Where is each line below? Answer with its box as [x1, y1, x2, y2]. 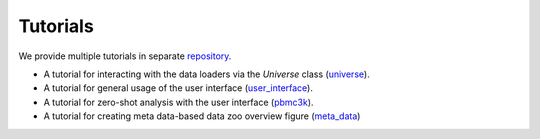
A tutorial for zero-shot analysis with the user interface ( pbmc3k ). [43, 96, 314, 108]
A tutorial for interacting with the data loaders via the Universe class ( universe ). [43, 68, 370, 80]
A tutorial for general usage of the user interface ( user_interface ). [43, 82, 314, 94]
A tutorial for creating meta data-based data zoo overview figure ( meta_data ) [43, 110, 361, 122]
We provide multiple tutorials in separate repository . [18, 50, 232, 62]
